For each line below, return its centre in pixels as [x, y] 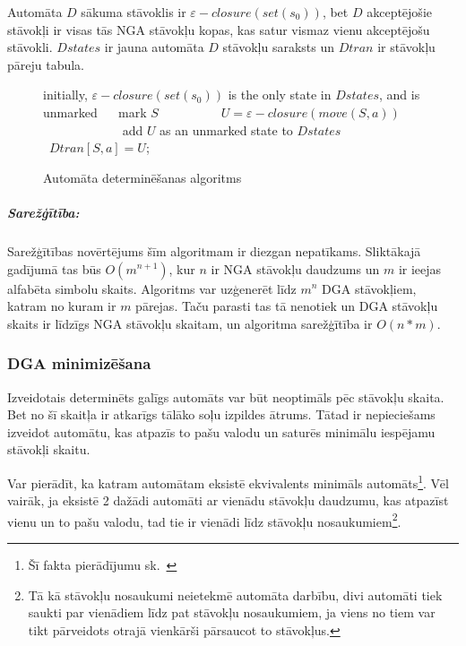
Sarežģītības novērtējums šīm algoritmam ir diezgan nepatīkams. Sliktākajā [214, 250]
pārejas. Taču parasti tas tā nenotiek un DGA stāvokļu [287, 306]
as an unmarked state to [226, 129]
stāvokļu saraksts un [279, 47]
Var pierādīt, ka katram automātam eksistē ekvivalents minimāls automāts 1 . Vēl [228, 481]
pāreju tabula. [46, 64]
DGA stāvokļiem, [369, 288]
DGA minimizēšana [79, 363]
